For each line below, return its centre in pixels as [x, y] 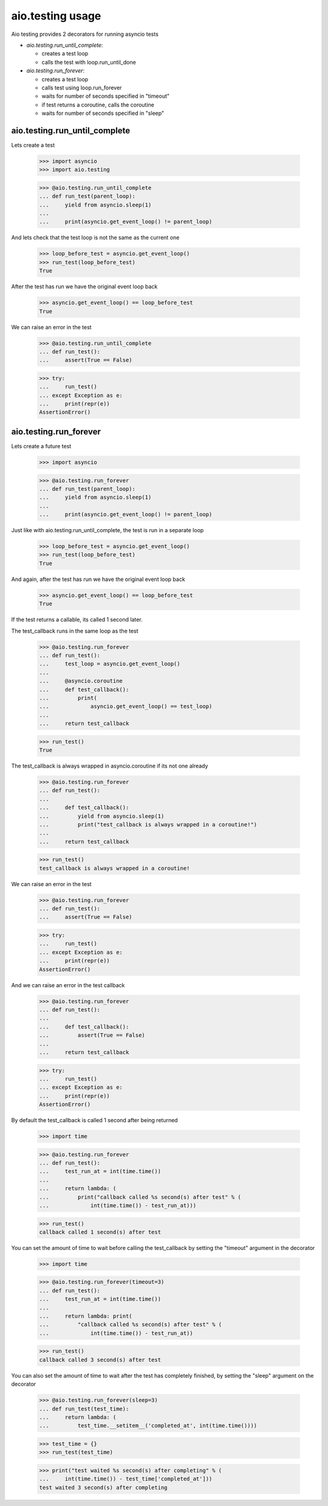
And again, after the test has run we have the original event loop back [98, 579]
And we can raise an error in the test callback [68, 985]
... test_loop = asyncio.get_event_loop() [110, 664]
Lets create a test [33, 145]
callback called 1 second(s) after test [100, 1232]
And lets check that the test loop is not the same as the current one [95, 238]
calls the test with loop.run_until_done [89, 62]
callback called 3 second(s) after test [100, 1360]
